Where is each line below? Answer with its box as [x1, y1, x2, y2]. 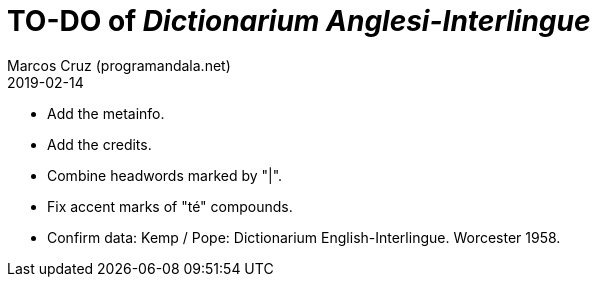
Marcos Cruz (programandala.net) [7, 56, 231, 74]
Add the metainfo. [47, 104, 165, 122]
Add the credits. [47, 135, 152, 153]
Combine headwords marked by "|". [47, 166, 283, 184]
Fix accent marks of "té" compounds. [47, 197, 293, 215]
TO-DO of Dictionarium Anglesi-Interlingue [7, 4, 591, 38]
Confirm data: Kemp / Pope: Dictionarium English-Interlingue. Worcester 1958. [47, 228, 561, 246]
